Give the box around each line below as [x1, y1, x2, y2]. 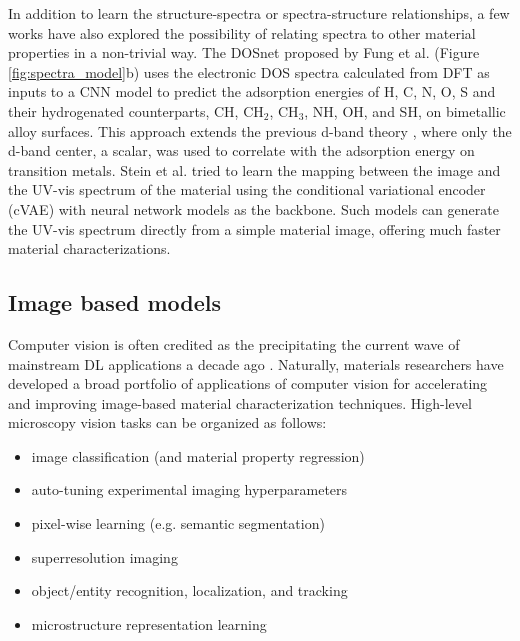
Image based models [8, 287, 222, 318]
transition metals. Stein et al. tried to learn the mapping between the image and [8, 159, 501, 180]
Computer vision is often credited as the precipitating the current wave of [8, 333, 460, 354]
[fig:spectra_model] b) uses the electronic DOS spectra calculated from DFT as [8, 61, 490, 82]
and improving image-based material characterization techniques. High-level [8, 392, 472, 413]
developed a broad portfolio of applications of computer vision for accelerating [8, 373, 488, 394]
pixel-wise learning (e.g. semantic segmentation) [31, 513, 325, 534]
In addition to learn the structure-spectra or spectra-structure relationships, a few [8, 3, 510, 23]
